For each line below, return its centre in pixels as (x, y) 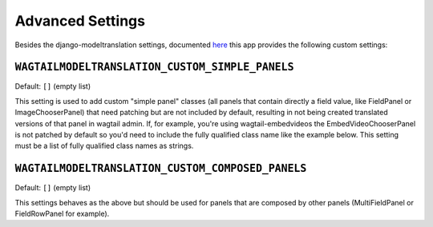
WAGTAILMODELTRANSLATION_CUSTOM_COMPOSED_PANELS (161, 169)
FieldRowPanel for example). (62, 214)
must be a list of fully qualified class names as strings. (104, 146)
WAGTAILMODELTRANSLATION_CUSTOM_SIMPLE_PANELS (154, 67)
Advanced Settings (80, 21)
